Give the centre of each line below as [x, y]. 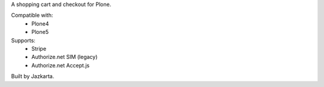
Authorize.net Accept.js [61, 65]
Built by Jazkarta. [33, 76]
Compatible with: [32, 15]
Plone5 [40, 32]
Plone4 [40, 23]
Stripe [39, 48]
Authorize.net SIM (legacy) [64, 57]
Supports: [23, 40]
